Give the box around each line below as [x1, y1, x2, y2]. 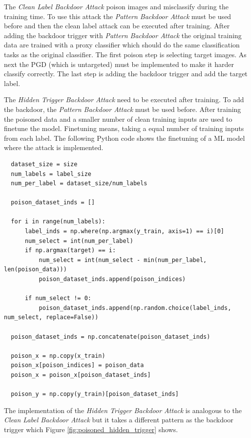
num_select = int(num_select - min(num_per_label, [39, 256, 207, 263]
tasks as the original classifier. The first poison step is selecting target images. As [4, 49, 247, 59]
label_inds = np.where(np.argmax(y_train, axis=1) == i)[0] [24, 228, 225, 235]
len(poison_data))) [4, 266, 67, 273]
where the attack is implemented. [4, 142, 104, 153]
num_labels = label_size [11, 170, 91, 177]
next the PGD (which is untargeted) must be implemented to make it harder [4, 59, 234, 69]
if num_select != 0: [24, 295, 91, 302]
